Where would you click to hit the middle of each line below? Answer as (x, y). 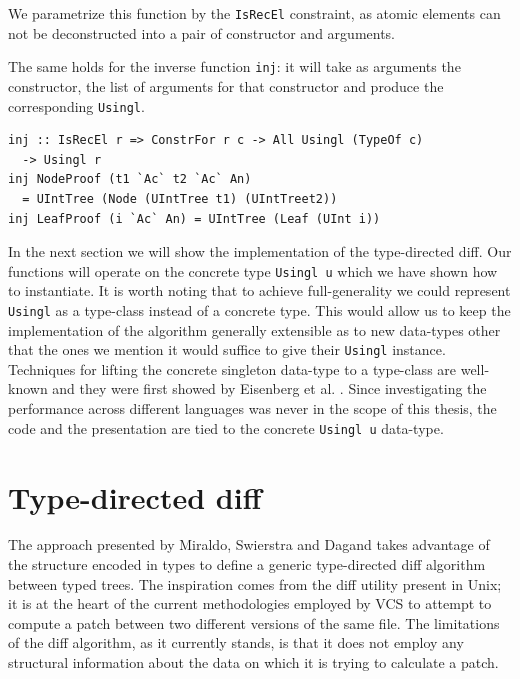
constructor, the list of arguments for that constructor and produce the (226, 85)
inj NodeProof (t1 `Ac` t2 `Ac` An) (130, 179)
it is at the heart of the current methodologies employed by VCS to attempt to (250, 603)
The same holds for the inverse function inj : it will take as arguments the (234, 66)
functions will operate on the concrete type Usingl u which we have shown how (253, 270)
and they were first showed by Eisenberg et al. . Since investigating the (269, 388)
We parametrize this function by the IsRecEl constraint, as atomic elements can (254, 13)
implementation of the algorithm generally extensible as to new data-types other (254, 329)
